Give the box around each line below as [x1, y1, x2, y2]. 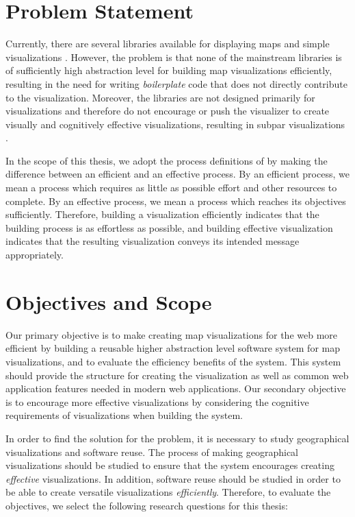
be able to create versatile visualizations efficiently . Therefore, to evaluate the [5, 485, 331, 499]
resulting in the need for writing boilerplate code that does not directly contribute [5, 76, 347, 91]
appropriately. [5, 248, 64, 262]
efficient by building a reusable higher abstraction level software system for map [5, 341, 341, 355]
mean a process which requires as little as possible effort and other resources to [5, 180, 337, 195]
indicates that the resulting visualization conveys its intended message [5, 234, 300, 248]
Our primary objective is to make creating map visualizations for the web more [5, 327, 338, 341]
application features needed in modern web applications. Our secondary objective [5, 381, 346, 396]
